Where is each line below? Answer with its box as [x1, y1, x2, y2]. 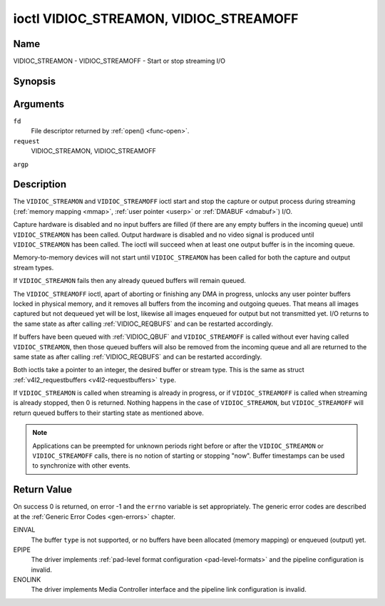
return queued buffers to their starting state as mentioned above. [13, 409, 205, 417]
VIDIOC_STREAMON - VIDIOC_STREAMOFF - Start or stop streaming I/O [13, 57, 226, 66]
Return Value [13, 483, 73, 495]
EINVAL [13, 525, 36, 534]
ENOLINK [13, 575, 41, 584]
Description [13, 178, 67, 190]
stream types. [13, 263, 54, 272]
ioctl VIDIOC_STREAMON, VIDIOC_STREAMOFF [13, 11, 299, 26]
